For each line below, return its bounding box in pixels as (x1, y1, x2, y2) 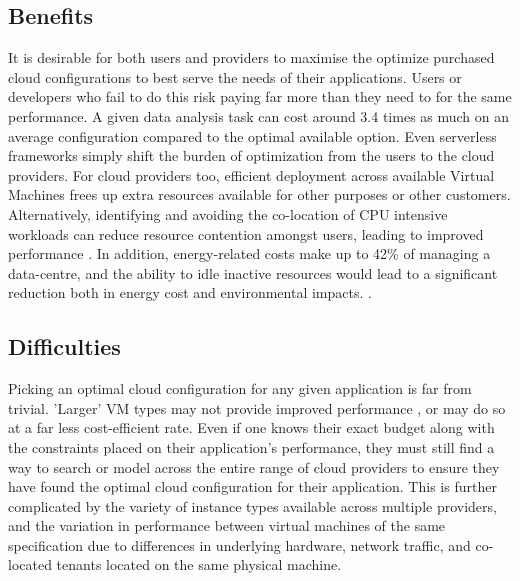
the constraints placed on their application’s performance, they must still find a (8, 436, 495, 457)
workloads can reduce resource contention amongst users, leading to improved (8, 223, 484, 244)
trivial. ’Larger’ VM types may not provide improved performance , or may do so (8, 397, 506, 418)
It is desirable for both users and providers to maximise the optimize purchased (8, 47, 495, 68)
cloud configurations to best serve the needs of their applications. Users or (8, 66, 462, 87)
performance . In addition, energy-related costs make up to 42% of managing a (8, 243, 491, 264)
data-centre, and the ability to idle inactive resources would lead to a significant (8, 262, 498, 283)
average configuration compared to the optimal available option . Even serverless (8, 125, 497, 146)
